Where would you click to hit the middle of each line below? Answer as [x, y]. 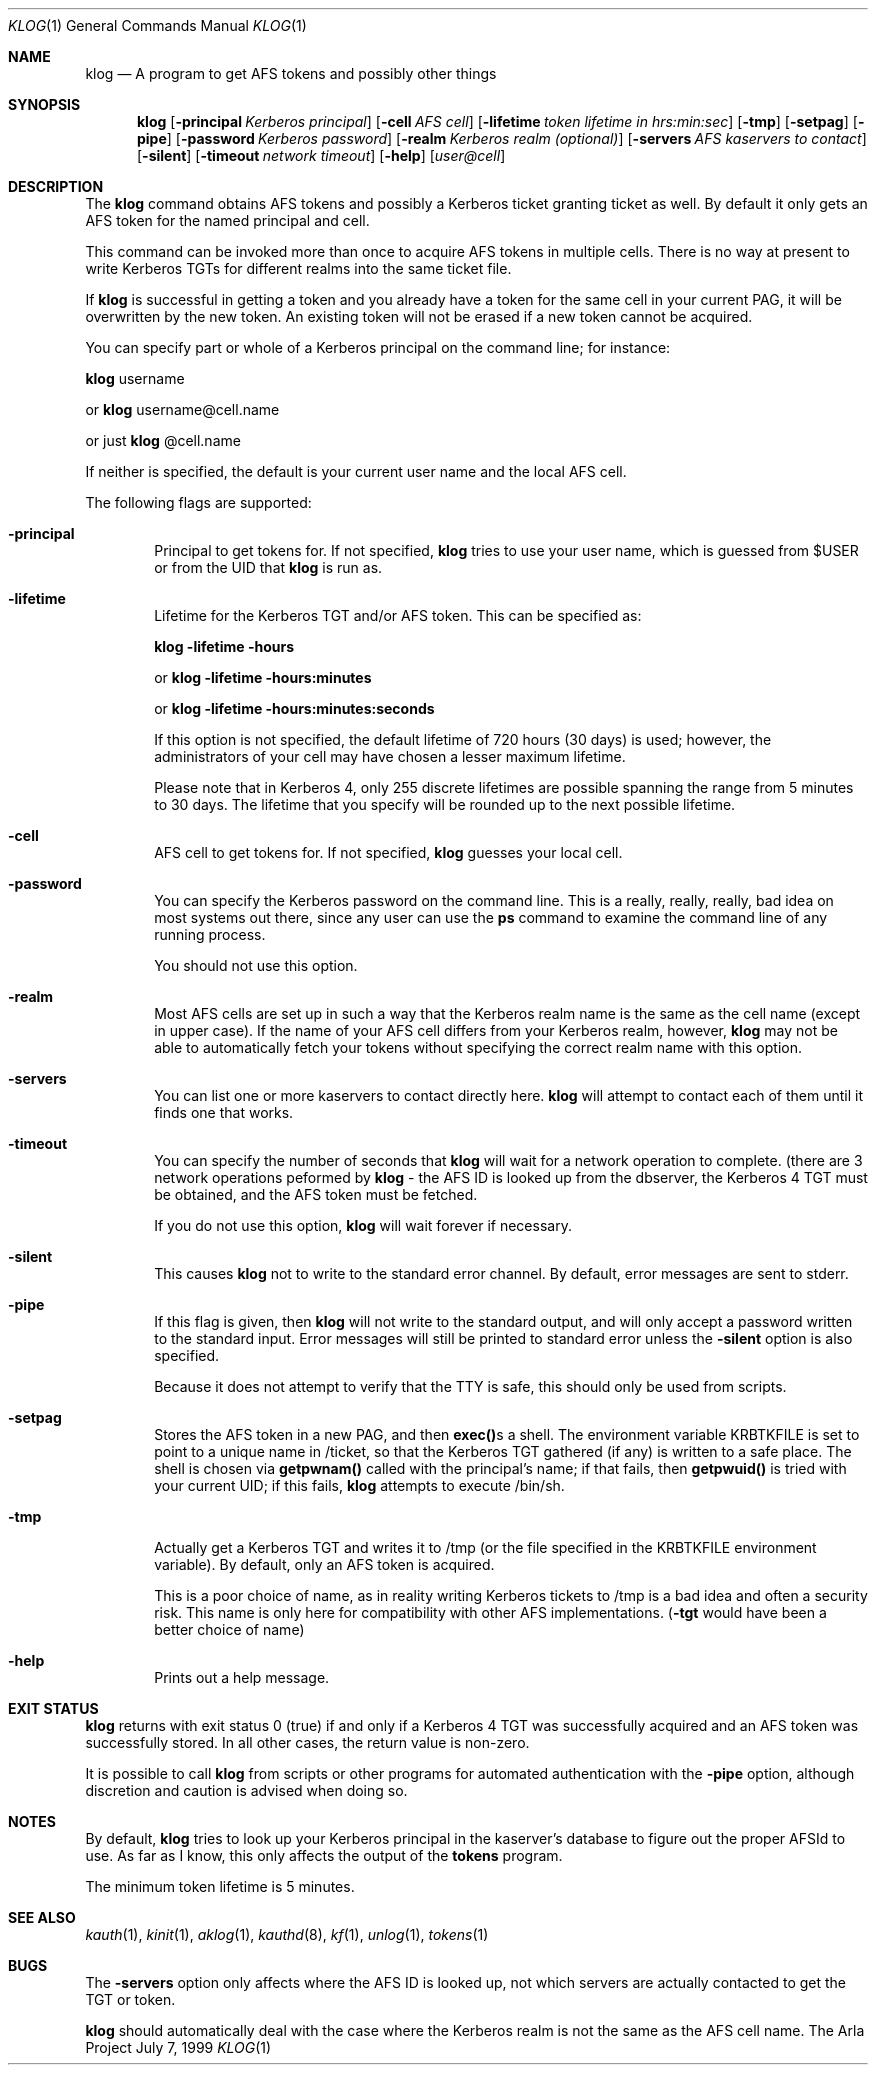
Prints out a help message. [242, 1677]
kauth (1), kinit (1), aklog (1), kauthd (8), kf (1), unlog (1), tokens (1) [287, 1934]
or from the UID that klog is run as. [268, 567]
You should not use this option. [256, 965]
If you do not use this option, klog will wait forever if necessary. [363, 1225]
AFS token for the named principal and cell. [227, 220]
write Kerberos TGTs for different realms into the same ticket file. [298, 268]
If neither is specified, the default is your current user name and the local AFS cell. [356, 471]
